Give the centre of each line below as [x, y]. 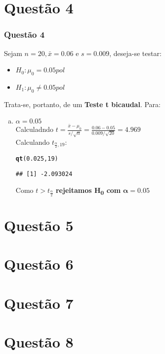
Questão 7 [39, 303]
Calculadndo [35, 129]
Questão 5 [39, 225]
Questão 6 [39, 264]
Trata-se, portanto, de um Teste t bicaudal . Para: [82, 104]
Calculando [33, 142]
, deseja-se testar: [135, 53]
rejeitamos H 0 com [88, 190]
